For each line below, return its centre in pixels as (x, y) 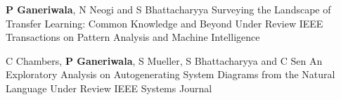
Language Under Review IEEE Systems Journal (109, 88)
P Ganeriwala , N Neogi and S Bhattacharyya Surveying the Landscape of (168, 9)
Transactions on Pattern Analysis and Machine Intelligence (133, 37)
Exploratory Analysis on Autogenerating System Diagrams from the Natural (170, 74)
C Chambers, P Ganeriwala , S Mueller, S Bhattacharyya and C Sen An (164, 60)
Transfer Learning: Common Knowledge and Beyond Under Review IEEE (165, 23)
